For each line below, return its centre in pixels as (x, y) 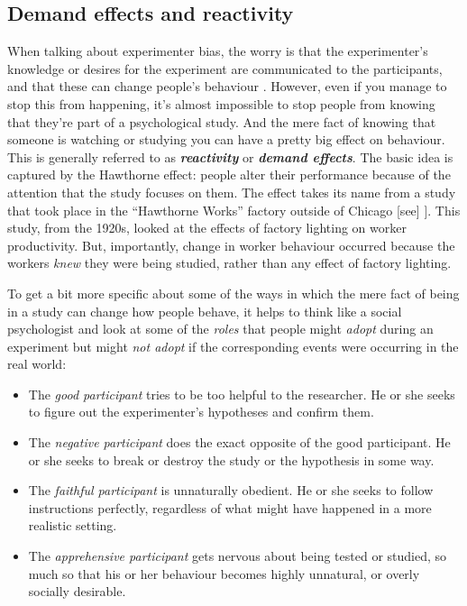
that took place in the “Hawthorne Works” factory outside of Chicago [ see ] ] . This (234, 210)
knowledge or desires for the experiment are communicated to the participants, (225, 68)
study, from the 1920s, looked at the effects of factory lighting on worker (207, 228)
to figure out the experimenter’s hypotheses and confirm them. (201, 412)
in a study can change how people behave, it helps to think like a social (205, 311)
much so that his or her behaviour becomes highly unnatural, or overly (224, 573)
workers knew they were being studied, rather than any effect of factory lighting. (229, 263)
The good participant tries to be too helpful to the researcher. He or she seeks (242, 394)
